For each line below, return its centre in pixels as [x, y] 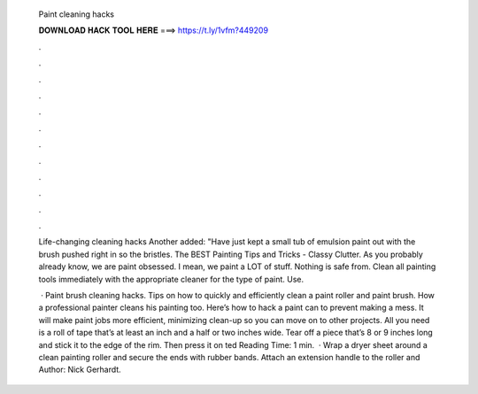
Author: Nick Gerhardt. [80, 370]
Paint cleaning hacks [77, 14]
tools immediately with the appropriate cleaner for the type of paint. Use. [171, 279]
